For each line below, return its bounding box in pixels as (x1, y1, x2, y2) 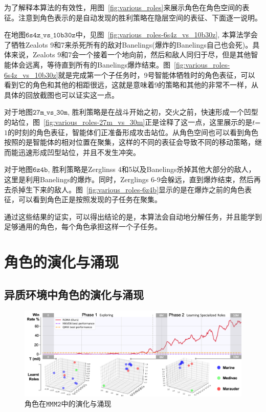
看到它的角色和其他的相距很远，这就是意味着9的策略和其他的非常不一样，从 (4, 79, 258, 90)
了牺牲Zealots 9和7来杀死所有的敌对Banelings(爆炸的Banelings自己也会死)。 (4, 39, 253, 50)
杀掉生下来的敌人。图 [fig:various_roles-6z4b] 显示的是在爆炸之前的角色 (11, 184, 245, 194)
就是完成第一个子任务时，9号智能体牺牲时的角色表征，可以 (58, 69, 255, 80)
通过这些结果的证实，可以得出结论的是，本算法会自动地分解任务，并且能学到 (4, 211, 262, 222)
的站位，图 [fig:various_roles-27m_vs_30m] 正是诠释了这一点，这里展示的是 (4, 116, 253, 127)
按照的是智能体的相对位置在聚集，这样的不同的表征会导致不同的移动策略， (4, 137, 255, 147)
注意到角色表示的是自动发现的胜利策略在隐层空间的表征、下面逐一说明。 (18, 12, 262, 23)
